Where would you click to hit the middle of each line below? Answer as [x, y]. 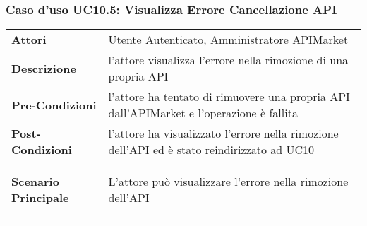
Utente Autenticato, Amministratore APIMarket [228, 40]
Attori [29, 40]
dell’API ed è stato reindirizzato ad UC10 [211, 150]
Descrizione [44, 68]
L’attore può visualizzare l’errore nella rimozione [228, 182]
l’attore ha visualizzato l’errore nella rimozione [223, 133]
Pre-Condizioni [54, 105]
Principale [40, 198]
